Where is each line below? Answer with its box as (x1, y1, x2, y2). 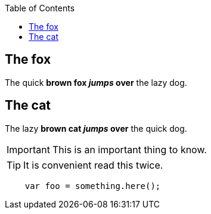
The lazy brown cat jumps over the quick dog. (5, 123, 187, 134)
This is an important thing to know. (52, 143, 207, 156)
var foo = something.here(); (24, 181, 161, 191)
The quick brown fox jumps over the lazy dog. (5, 77, 187, 88)
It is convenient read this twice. (23, 159, 163, 171)
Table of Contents (5, 3, 75, 13)
